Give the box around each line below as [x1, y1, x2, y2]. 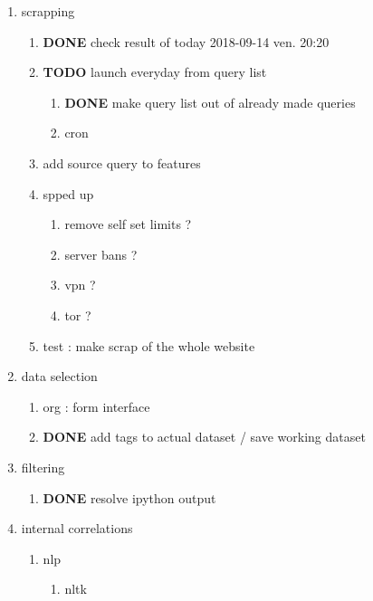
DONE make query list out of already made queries [64, 92, 356, 111]
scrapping [21, 2, 75, 20]
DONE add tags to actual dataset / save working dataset [43, 427, 366, 446]
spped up [43, 184, 94, 203]
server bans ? [64, 244, 138, 263]
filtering [21, 457, 65, 476]
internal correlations [21, 519, 133, 538]
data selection [21, 367, 98, 386]
